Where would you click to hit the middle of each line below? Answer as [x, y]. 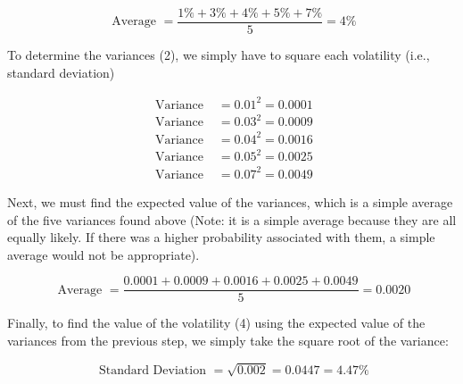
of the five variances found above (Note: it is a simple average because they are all [232, 219]
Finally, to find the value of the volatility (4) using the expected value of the [216, 323]
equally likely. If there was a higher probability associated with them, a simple [221, 237]
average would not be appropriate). [103, 254]
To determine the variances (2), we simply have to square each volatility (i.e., [219, 55]
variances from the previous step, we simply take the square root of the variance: [228, 340]
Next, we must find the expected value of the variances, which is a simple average [230, 201]
